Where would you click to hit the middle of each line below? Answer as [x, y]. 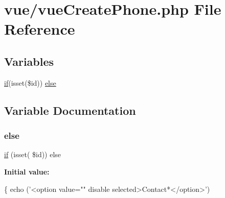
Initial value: [27, 171]
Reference [40, 29]
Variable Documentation [70, 110]
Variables [29, 61]
